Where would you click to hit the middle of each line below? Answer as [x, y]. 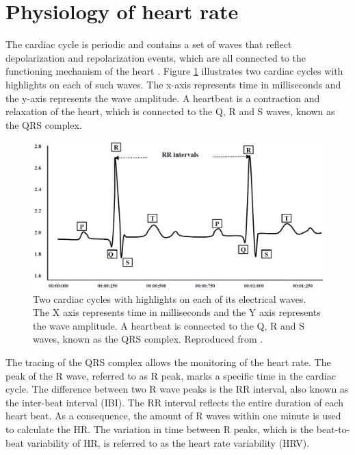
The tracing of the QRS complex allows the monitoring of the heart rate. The [168, 361]
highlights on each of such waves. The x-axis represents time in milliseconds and [173, 84]
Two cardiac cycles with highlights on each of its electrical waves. [170, 298]
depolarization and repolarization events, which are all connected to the [156, 57]
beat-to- [333, 429]
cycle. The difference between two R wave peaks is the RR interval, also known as [177, 389]
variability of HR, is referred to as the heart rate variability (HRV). [168, 442]
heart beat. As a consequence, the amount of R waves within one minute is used [173, 416]
